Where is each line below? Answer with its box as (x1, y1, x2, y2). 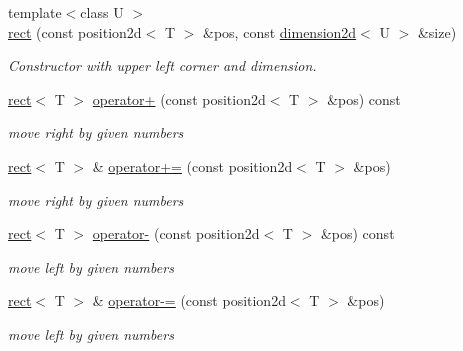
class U (80, 2, 124, 22)
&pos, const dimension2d (203, 21, 357, 42)
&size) (417, 21, 457, 42)
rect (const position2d (8, 21, 142, 42)
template (8, 2, 62, 22)
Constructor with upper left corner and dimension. (8, 55, 317, 76)
